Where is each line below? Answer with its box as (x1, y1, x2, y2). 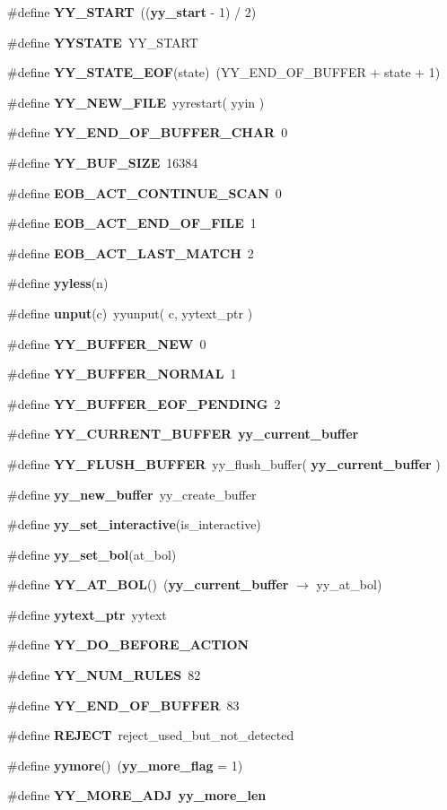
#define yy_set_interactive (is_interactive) (7, 515, 261, 534)
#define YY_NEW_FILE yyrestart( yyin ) (7, 92, 265, 111)
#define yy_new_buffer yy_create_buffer (7, 484, 257, 503)
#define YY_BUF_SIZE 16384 (7, 152, 198, 171)
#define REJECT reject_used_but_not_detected (7, 726, 294, 745)
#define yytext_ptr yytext (7, 605, 167, 623)
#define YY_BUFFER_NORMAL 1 (7, 364, 237, 383)
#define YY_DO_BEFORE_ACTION (7, 635, 250, 654)
